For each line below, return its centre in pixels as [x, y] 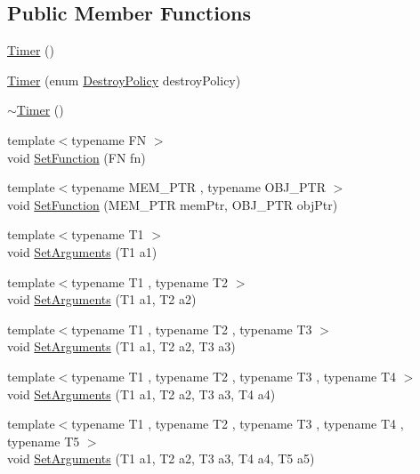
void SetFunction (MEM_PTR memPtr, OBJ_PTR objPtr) [173, 204]
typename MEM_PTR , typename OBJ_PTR [198, 187]
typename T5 [44, 441]
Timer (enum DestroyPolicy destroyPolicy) [124, 80]
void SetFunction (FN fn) [77, 157]
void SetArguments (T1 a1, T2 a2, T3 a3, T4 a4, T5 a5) [161, 458]
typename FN [109, 139]
